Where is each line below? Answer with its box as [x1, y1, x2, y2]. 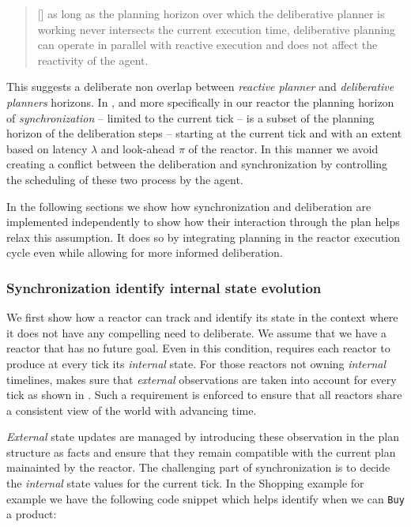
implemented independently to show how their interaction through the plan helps [6, 213, 400, 230]
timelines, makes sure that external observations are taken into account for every [6, 371, 397, 387]
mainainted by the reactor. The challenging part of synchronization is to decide [6, 459, 390, 476]
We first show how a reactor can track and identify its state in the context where [6, 309, 398, 326]
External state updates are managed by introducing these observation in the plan [6, 428, 399, 445]
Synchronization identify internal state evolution [6, 277, 322, 297]
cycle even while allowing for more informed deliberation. [6, 244, 283, 261]
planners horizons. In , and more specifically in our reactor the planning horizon [6, 93, 394, 110]
